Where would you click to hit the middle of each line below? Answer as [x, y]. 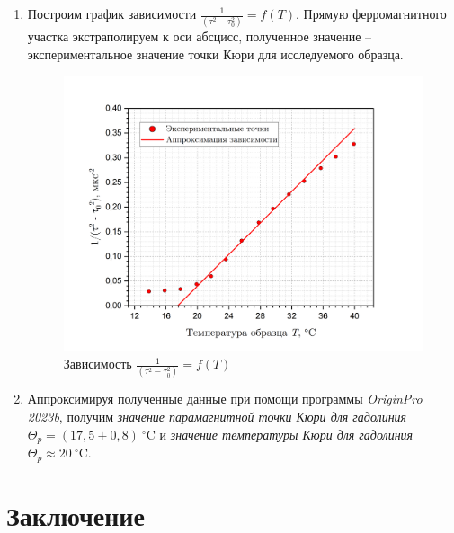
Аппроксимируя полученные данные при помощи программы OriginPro [225, 399]
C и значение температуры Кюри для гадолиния [280, 434]
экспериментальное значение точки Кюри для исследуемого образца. [215, 53]
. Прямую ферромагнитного [371, 13]
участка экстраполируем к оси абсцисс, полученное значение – [200, 36]
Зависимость [98, 364]
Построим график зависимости [112, 13]
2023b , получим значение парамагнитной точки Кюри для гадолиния [217, 416]
